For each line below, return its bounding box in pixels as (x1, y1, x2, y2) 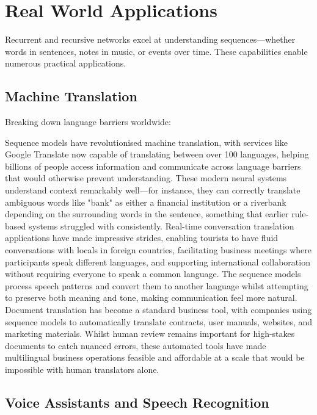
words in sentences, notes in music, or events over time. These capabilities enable (5, 45, 308, 57)
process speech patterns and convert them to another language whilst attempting (5, 279, 308, 292)
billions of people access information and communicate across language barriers (5, 159, 301, 172)
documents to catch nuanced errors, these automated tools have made (5, 339, 266, 352)
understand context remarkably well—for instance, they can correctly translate (5, 184, 301, 197)
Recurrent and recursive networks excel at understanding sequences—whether (5, 33, 296, 46)
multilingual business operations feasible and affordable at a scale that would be (5, 351, 305, 364)
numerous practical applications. (5, 57, 126, 70)
